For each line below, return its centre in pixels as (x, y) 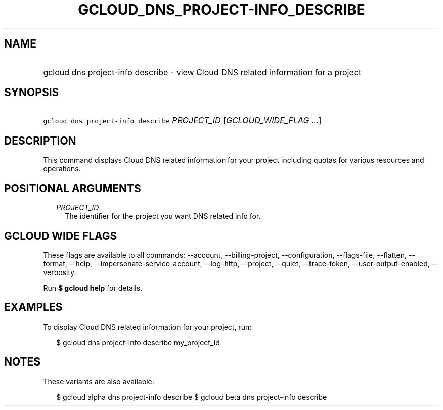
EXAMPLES (33, 307)
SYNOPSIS (32, 93)
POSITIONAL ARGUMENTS (73, 188)
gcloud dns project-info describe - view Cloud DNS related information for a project (202, 72)
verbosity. (60, 272)
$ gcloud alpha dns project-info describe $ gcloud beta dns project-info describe (192, 397)
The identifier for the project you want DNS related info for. (163, 216)
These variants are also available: (99, 381)
